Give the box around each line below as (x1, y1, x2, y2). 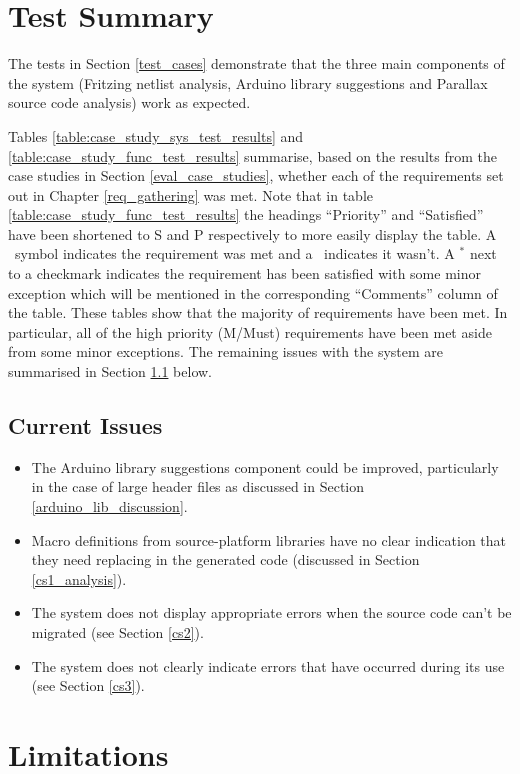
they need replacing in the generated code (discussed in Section (31, 549, 420, 570)
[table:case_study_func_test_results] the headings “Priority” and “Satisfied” (8, 204, 484, 225)
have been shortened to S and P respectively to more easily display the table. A (8, 223, 497, 244)
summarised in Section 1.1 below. (8, 361, 212, 382)
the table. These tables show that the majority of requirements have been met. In (8, 302, 508, 323)
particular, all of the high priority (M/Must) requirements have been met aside (8, 321, 492, 342)
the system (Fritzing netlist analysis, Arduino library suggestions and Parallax (8, 72, 488, 93)
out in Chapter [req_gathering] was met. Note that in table (8, 184, 373, 205)
